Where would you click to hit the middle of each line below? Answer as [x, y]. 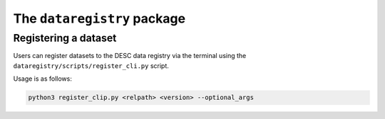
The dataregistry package [99, 18]
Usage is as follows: [43, 79]
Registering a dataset [65, 38]
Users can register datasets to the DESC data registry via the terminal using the [130, 56]
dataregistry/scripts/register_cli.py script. [91, 66]
